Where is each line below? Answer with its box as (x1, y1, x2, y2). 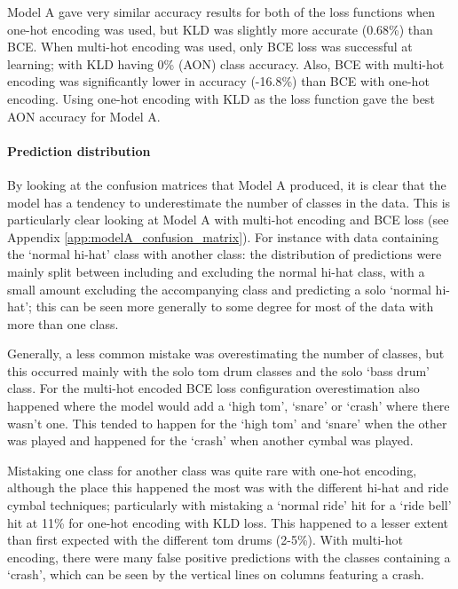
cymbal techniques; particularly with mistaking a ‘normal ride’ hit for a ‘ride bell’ (7, 496, 452, 514)
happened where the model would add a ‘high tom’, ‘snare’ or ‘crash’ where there (7, 397, 450, 415)
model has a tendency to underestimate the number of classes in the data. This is (7, 192, 451, 211)
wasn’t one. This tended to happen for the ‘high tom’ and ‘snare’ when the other (7, 413, 447, 432)
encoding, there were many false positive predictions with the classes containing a (7, 547, 451, 566)
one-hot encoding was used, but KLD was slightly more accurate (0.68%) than (7, 20, 433, 38)
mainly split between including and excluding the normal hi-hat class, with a (7, 262, 425, 280)
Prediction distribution (7, 141, 151, 160)
